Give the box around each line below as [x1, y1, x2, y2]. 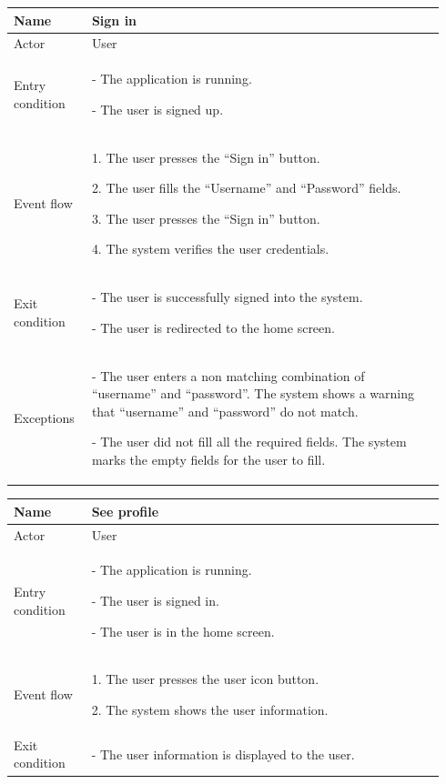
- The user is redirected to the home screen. [91, 317, 335, 337]
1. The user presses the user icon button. [91, 669, 319, 689]
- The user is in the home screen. [91, 621, 275, 640]
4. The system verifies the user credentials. [91, 239, 329, 258]
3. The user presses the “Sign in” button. [91, 208, 320, 227]
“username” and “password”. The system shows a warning [91, 384, 414, 403]
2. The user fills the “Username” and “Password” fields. [91, 178, 401, 197]
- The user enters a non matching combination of [91, 366, 365, 385]
